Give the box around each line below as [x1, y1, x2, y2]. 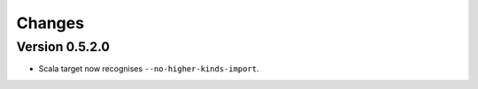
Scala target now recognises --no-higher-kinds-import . [38, 63, 259, 74]
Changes [16, 13, 84, 33]
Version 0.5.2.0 [16, 39, 111, 55]
